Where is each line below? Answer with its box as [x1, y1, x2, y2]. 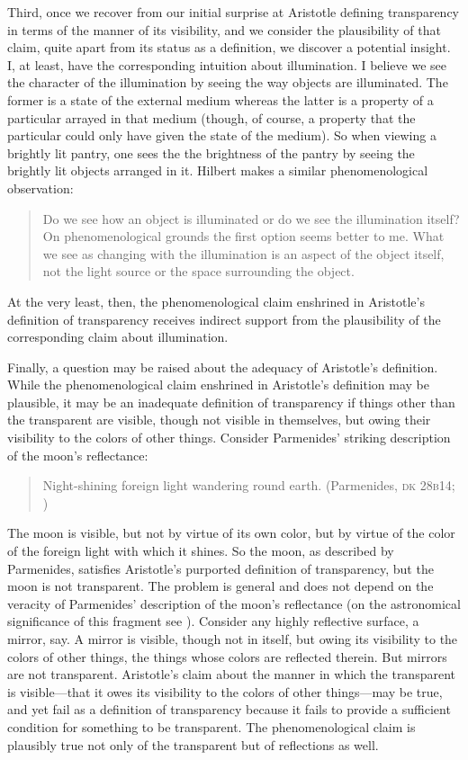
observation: [7, 178, 74, 197]
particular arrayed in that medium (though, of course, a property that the [7, 108, 416, 127]
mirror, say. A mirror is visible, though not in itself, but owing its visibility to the [7, 630, 458, 648]
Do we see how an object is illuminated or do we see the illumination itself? [42, 209, 460, 228]
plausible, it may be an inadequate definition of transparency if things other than [7, 392, 455, 411]
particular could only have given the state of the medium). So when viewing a [7, 126, 436, 145]
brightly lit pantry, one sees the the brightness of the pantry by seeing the [7, 143, 415, 162]
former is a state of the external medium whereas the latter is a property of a [7, 90, 434, 109]
